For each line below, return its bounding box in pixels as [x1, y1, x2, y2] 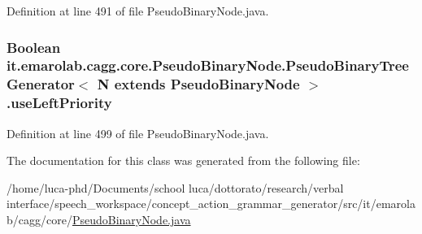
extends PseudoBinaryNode [114, 74, 300, 94]
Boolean [7, 37, 61, 57]
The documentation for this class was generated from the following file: [7, 152, 360, 169]
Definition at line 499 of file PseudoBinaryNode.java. [7, 124, 269, 141]
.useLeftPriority [7, 93, 112, 113]
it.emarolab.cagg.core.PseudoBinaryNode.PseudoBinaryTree [7, 55, 409, 76]
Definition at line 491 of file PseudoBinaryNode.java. [7, 2, 269, 19]
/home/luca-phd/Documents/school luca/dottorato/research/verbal [7, 179, 344, 196]
